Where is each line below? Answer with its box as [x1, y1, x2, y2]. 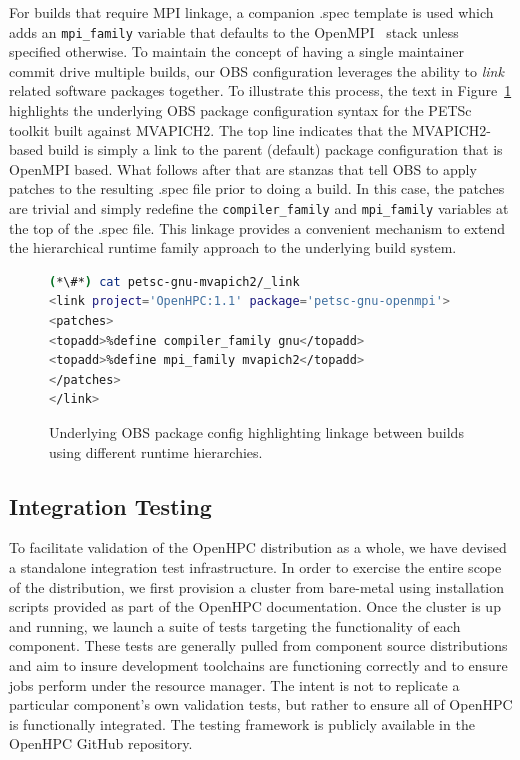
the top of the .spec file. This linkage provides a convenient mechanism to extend [9, 217, 506, 238]
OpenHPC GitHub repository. [9, 733, 193, 754]
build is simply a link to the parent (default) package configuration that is [47, 139, 503, 160]
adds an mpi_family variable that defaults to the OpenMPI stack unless [9, 21, 459, 42]
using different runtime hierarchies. [49, 441, 263, 462]
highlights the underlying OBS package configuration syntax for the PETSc [9, 100, 472, 121]
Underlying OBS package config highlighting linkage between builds [49, 422, 464, 442]
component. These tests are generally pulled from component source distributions [9, 635, 508, 656]
